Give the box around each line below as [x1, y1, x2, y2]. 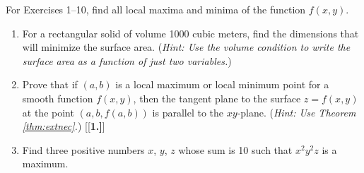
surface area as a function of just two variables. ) [22, 53, 232, 68]
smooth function [22, 90, 93, 105]
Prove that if [22, 77, 78, 92]
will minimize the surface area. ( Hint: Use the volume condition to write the [22, 40, 351, 54]
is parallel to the [152, 105, 224, 119]
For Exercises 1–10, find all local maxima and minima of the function [6, 2, 306, 16]
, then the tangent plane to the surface [133, 90, 301, 105]
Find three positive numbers [22, 142, 145, 157]
